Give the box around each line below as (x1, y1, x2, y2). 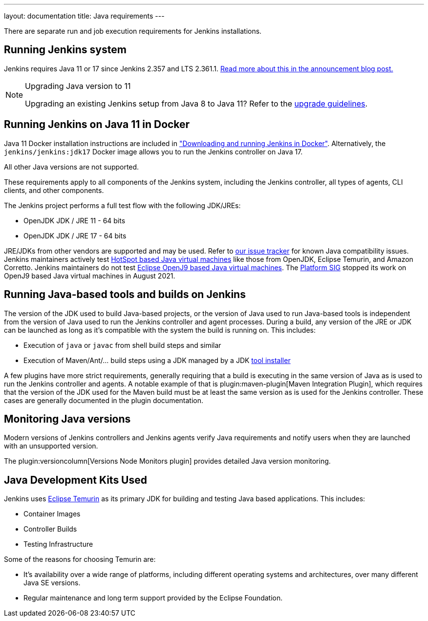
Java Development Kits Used (4, 473, 147, 486)
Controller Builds (23, 525, 77, 534)
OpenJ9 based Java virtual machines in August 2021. (4, 271, 175, 280)
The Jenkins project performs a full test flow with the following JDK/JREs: (4, 201, 241, 210)
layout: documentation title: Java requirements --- (4, 12, 165, 20)
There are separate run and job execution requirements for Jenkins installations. (4, 27, 262, 35)
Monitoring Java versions (4, 412, 131, 425)
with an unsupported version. (4, 442, 98, 450)
